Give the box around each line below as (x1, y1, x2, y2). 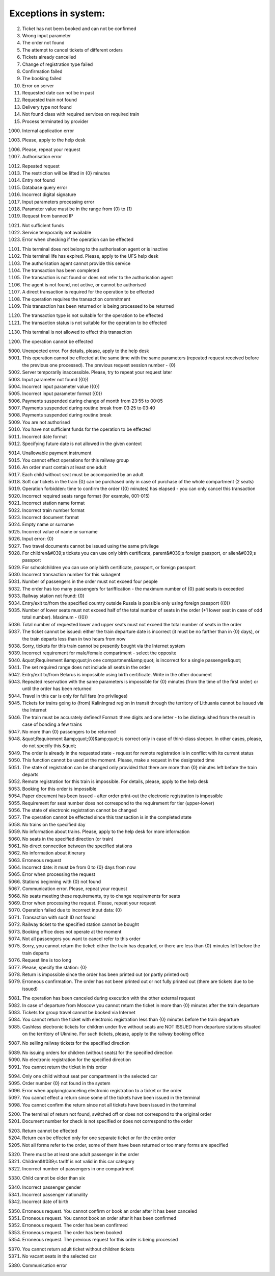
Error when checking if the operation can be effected (22, 236, 134, 242)
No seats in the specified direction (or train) (22, 836, 114, 842)
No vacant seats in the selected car (22, 1253, 97, 1259)
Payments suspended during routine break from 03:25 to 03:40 (22, 405, 155, 411)
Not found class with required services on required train (22, 111, 140, 117)
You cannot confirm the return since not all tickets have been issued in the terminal (22, 1101, 196, 1108)
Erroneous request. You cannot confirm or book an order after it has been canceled (22, 1208, 197, 1214)
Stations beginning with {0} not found (22, 878, 101, 885)
